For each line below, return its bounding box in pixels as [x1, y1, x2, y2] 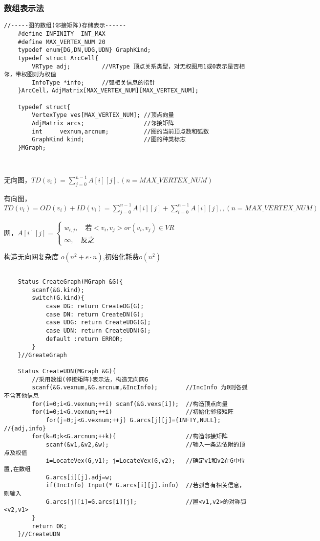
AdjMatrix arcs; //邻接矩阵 [32, 120, 174, 127]
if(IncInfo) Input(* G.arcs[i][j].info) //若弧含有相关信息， [45, 482, 245, 489]
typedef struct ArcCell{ [18, 54, 99, 62]
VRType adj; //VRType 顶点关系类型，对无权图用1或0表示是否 [32, 63, 239, 70]
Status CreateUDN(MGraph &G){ [18, 368, 116, 375]
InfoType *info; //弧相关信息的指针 [32, 79, 155, 86]
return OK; [32, 522, 67, 530]
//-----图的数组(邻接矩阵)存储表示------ [4, 22, 127, 29]
